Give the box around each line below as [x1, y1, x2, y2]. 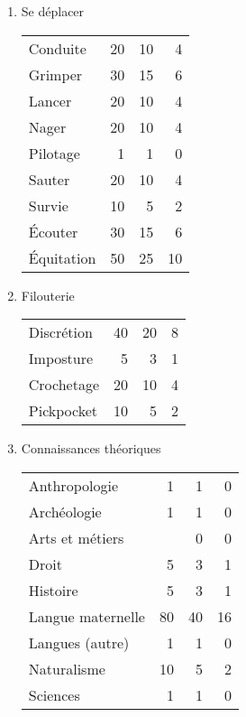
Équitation [28, 247, 96, 268]
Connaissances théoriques [21, 439, 161, 458]
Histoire [28, 579, 78, 601]
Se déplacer [21, 2, 85, 20]
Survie [28, 194, 68, 216]
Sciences [28, 684, 80, 705]
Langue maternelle [28, 605, 145, 627]
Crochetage [28, 374, 100, 396]
